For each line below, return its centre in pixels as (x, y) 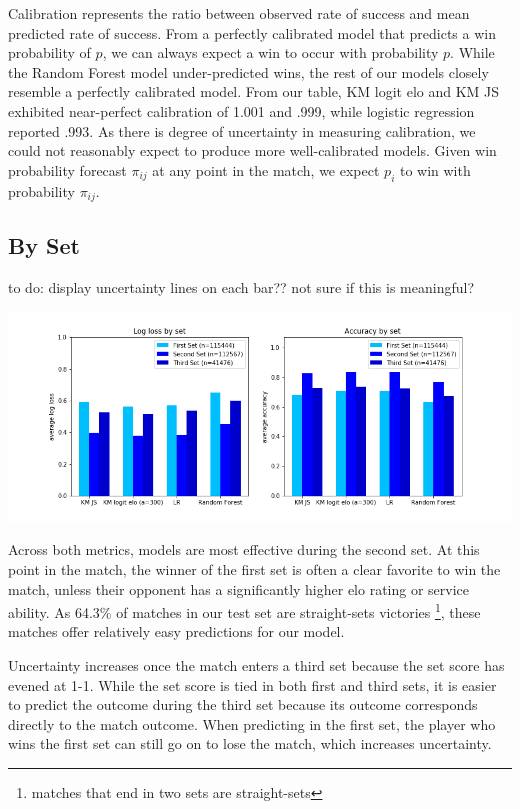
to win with (435, 169)
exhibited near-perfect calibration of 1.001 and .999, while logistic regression (241, 110)
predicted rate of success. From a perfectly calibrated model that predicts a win (252, 32)
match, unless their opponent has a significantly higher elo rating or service (239, 588)
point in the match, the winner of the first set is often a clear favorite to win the (254, 568)
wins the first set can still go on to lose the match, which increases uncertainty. (250, 743)
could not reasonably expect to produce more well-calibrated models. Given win (252, 150)
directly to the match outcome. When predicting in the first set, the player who (252, 723)
